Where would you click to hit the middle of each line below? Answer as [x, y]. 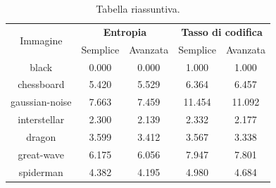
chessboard [41, 84]
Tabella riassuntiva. [138, 8]
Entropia [125, 31]
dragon [41, 136]
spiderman [41, 171]
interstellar [41, 119]
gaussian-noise [41, 102]
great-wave [41, 154]
